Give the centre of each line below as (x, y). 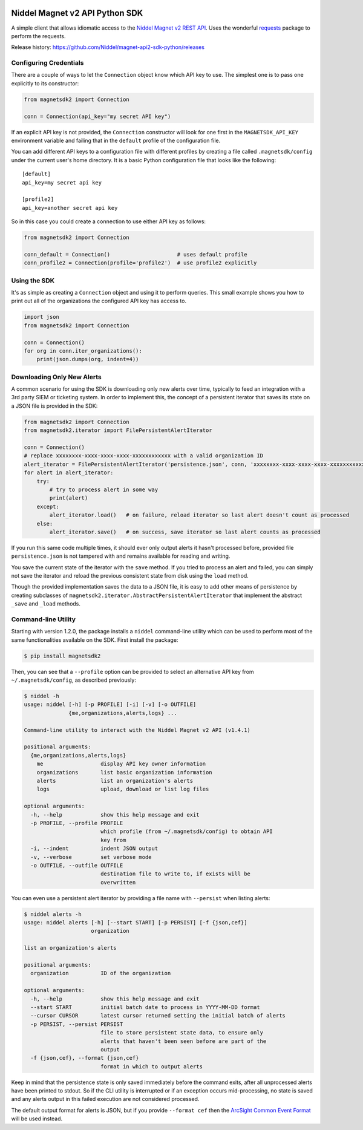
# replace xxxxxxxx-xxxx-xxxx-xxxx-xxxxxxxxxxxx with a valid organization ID (143, 456)
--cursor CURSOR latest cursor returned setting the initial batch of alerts (158, 1016)
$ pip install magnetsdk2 (62, 656)
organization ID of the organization (101, 973)
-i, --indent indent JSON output (94, 849)
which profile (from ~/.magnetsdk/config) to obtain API (187, 831)
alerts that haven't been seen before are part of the (183, 1041)
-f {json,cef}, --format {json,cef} (85, 1058)
